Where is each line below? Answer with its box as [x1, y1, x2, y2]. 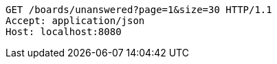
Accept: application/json [5, 15, 145, 26]
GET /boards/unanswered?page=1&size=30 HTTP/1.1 [5, 4, 272, 15]
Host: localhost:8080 [5, 26, 122, 37]
